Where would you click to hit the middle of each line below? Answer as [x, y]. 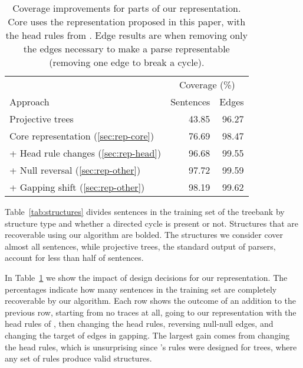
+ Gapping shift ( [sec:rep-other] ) [77, 187]
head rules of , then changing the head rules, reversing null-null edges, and [139, 324]
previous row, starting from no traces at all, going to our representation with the [151, 312]
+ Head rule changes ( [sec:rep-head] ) [85, 153]
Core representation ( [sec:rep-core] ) [82, 136]
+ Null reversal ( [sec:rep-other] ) [75, 170]
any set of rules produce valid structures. [78, 358]
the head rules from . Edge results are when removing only [127, 35]
